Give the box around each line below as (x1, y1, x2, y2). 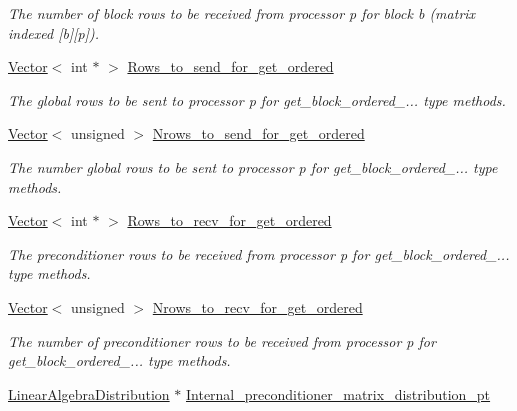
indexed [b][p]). (8, 22, 99, 43)
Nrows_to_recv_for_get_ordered (152, 296, 363, 317)
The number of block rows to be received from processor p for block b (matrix (8, 3, 476, 23)
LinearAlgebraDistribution (8, 383, 170, 404)
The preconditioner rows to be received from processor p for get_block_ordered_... (8, 243, 510, 264)
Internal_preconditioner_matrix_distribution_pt (185, 383, 491, 404)
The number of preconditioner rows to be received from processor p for (8, 330, 436, 351)
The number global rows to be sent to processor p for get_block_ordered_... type (8, 156, 498, 177)
